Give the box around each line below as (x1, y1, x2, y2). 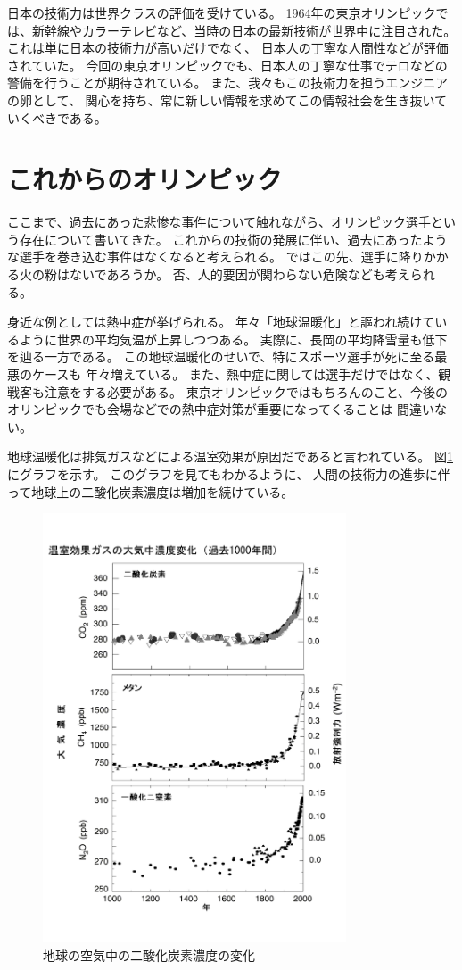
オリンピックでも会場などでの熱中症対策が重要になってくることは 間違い (7, 400, 434, 419)
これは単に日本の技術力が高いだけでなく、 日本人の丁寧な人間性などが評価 (7, 38, 449, 57)
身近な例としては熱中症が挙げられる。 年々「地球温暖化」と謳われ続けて (7, 312, 435, 331)
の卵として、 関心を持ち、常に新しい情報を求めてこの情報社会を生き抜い (7, 90, 435, 109)
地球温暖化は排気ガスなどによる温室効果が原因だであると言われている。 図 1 (7, 447, 453, 466)
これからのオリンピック (7, 161, 283, 197)
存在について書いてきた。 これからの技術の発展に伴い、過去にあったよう (19, 229, 448, 248)
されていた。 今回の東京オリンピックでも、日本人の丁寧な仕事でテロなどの (7, 55, 448, 74)
